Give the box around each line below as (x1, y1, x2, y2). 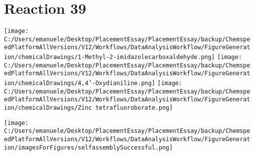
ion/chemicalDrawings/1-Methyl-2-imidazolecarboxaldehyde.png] (4, 54, 215, 61)
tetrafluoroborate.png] (95, 104, 173, 112)
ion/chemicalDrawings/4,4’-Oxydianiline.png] (4, 80, 155, 87)
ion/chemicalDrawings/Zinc (4, 104, 92, 112)
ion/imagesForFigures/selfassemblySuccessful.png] (4, 144, 173, 151)
